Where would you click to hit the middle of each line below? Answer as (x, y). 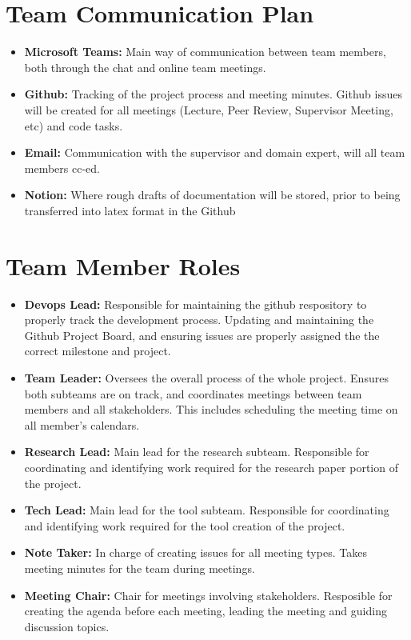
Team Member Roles (123, 265)
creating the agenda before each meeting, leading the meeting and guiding (205, 611)
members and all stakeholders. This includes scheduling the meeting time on (211, 409)
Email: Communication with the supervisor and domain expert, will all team (215, 152)
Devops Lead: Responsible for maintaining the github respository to (196, 304)
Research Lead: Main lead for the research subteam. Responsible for (197, 452)
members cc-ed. (62, 168)
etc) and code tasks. (74, 125)
